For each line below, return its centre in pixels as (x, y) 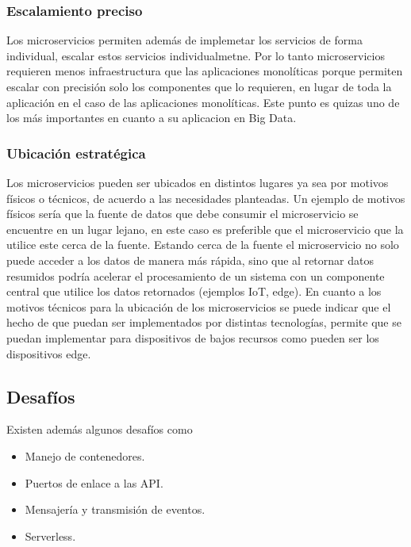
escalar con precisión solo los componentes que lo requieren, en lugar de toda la (199, 86)
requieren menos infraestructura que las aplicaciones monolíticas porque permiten (205, 71)
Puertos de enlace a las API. (94, 482)
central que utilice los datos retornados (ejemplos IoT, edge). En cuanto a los (194, 291)
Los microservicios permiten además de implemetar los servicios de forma (184, 40)
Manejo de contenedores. (85, 455)
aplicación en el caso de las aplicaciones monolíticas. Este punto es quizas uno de (203, 102)
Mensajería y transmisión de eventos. (115, 509)
